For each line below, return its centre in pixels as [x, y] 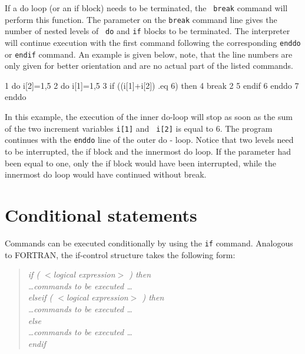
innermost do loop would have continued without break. [106, 174]
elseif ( [40, 297]
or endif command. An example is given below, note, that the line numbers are [149, 54]
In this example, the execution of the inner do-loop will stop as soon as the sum [149, 117]
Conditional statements [101, 214]
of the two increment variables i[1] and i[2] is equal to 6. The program [139, 128]
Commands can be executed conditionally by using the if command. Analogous [149, 243]
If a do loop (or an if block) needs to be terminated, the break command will [146, 8]
